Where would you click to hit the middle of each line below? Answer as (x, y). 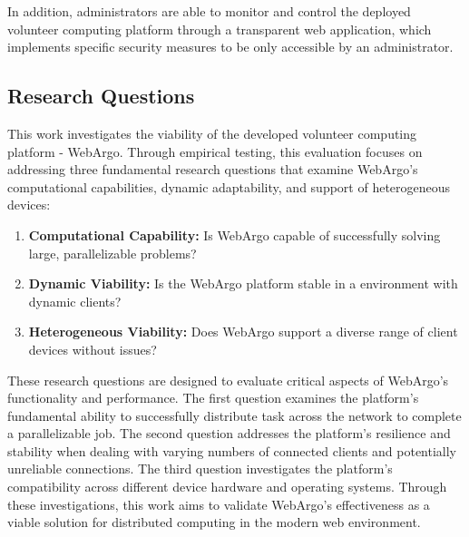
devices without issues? (93, 349)
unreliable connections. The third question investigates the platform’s (200, 469)
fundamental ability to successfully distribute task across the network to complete (234, 415)
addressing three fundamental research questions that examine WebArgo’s (213, 169)
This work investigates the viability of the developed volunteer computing (212, 133)
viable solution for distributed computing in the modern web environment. (214, 522)
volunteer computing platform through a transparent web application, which (220, 29)
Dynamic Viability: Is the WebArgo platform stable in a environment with (243, 283)
